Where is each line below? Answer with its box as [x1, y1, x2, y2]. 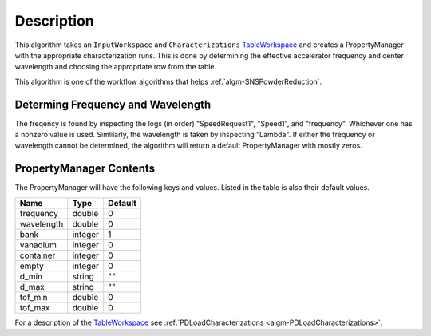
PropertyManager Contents [14, 162, 156, 176]
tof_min [19, 291, 48, 302]
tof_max [19, 302, 50, 313]
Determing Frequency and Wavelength [14, 97, 212, 111]
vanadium [19, 239, 57, 251]
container [19, 250, 56, 261]
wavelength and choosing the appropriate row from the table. [14, 62, 217, 72]
